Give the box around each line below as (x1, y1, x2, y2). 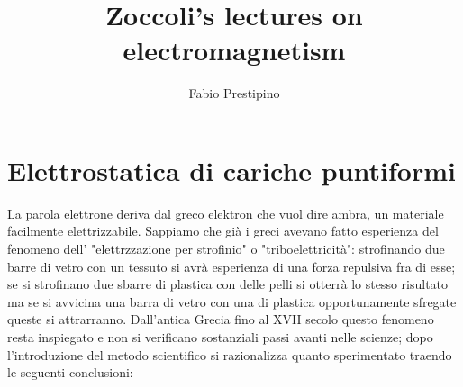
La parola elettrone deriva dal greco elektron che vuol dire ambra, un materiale (7, 203, 444, 222)
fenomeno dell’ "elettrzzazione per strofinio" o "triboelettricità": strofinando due (7, 239, 445, 258)
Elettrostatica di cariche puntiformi (7, 151, 456, 188)
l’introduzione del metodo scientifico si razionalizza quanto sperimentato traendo (7, 345, 452, 364)
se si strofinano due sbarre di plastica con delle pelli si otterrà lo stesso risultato (7, 274, 449, 293)
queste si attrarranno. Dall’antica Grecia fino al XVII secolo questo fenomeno (7, 310, 434, 328)
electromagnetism (123, 31, 346, 68)
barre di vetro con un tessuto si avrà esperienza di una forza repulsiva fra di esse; (7, 256, 456, 275)
